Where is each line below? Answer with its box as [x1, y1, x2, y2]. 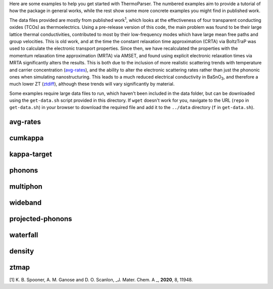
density [9, 247, 34, 256]
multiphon [9, 183, 42, 191]
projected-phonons [9, 214, 72, 223]
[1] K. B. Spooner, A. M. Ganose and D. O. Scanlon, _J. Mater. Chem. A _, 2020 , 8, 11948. [9, 276, 193, 282]
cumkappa [9, 134, 44, 142]
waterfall [9, 231, 38, 239]
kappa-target [9, 150, 53, 159]
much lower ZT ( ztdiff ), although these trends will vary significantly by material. [9, 81, 175, 87]
